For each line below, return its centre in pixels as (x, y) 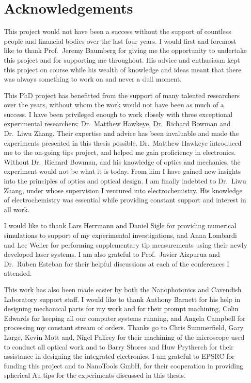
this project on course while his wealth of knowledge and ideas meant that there (123, 69)
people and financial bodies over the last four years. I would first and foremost (120, 41)
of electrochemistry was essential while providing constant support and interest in (125, 200)
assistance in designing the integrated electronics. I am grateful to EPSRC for (119, 356)
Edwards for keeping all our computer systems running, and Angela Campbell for (125, 318)
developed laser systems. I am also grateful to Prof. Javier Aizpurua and (112, 254)
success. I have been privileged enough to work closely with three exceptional (118, 114)
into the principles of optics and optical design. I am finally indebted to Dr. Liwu (125, 181)
